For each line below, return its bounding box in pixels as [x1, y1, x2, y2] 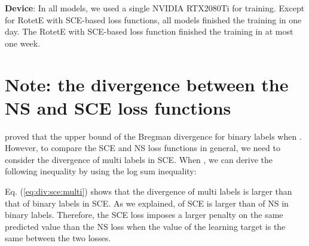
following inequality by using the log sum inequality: [5, 165, 197, 177]
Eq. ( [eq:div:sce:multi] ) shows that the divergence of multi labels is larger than [5, 185, 292, 198]
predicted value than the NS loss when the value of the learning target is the [5, 220, 286, 232]
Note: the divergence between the [5, 72, 289, 96]
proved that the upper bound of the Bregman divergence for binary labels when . [5, 130, 302, 142]
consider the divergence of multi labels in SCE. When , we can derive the [5, 153, 273, 165]
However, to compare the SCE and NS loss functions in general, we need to [5, 142, 280, 154]
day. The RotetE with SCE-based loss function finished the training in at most [5, 25, 293, 38]
